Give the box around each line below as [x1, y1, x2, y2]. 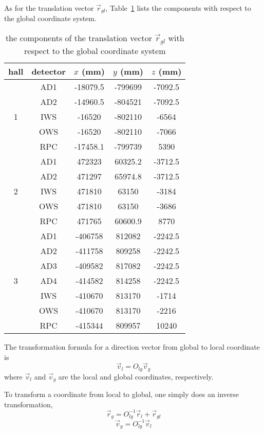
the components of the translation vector [5, 32, 153, 44]
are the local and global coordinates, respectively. [58, 371, 214, 382]
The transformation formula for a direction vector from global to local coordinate [4, 341, 260, 352]
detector [31, 65, 66, 77]
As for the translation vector [4, 3, 94, 13]
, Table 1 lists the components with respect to [105, 3, 251, 13]
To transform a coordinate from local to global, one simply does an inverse [4, 389, 239, 400]
